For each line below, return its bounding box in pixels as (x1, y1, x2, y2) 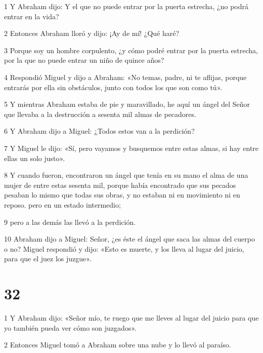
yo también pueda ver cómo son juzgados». (4, 322, 137, 333)
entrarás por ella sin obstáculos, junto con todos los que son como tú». (4, 82, 223, 92)
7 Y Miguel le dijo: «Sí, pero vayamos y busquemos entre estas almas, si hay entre (4, 142, 259, 153)
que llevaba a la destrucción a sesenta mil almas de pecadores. (4, 108, 196, 119)
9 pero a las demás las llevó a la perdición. (4, 216, 136, 227)
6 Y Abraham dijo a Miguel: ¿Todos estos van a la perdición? (4, 126, 195, 136)
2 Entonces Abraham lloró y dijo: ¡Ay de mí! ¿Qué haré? (4, 28, 180, 38)
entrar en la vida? (4, 11, 59, 21)
